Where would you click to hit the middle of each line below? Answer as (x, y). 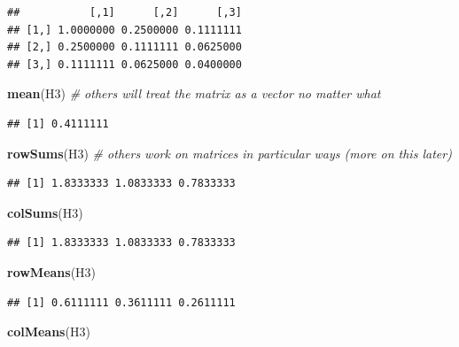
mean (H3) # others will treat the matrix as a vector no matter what (194, 93)
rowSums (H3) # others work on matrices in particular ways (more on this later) (229, 153)
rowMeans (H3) (52, 271)
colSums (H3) (45, 212)
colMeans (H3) (49, 332)
